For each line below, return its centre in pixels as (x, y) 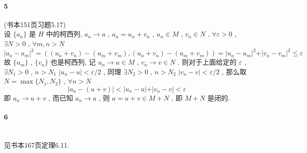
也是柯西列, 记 (73, 62)
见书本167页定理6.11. (37, 144)
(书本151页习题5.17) (35, 24)
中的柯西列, (64, 34)
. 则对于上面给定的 (207, 62)
